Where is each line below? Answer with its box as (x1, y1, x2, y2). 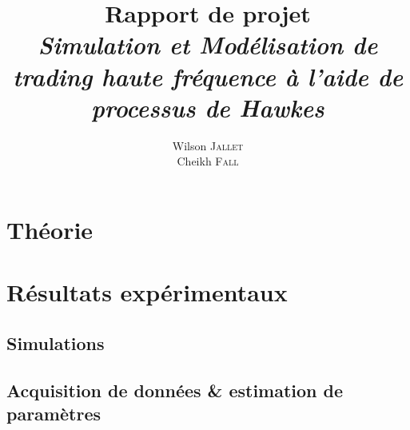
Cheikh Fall (177, 153, 239, 169)
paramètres (6, 401, 101, 425)
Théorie (6, 213, 94, 245)
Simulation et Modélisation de (38, 28, 378, 62)
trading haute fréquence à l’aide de (12, 59, 404, 93)
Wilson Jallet (172, 137, 244, 153)
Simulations (6, 330, 105, 355)
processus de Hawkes (91, 90, 324, 124)
